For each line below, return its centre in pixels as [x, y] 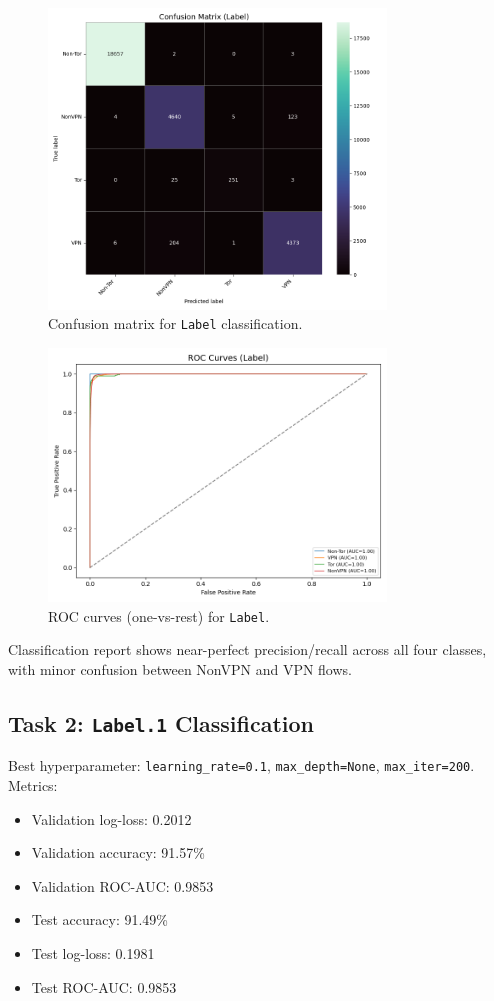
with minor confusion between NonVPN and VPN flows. [180, 668]
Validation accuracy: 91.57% [118, 852]
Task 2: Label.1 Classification [161, 722]
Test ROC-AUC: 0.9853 [104, 986]
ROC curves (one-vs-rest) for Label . [159, 615]
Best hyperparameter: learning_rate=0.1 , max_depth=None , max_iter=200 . [241, 765]
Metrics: [33, 785]
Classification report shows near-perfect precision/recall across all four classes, [247, 649]
